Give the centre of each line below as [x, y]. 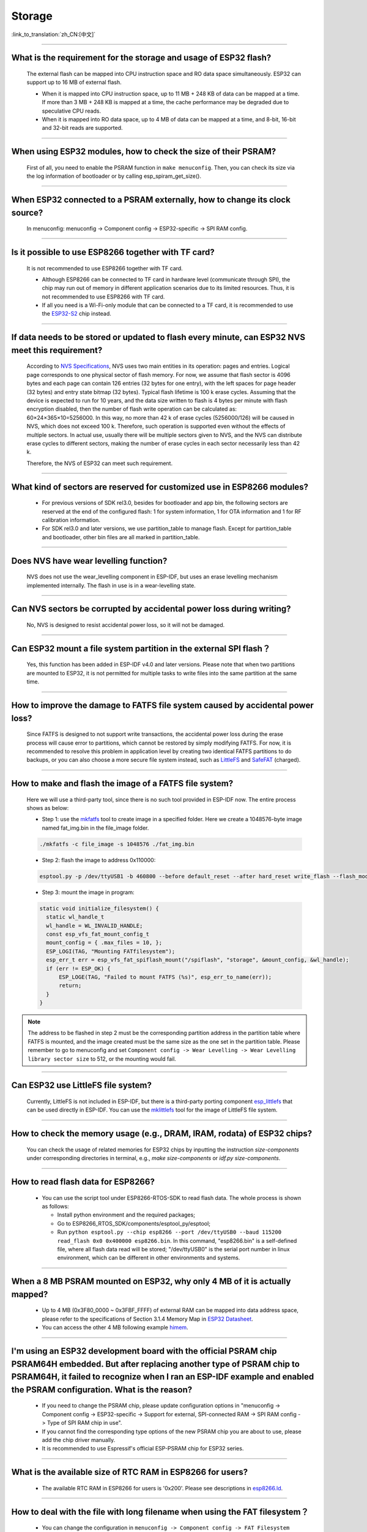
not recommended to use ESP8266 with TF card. [103, 297]
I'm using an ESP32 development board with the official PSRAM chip [144, 1351]
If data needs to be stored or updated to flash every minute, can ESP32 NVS [158, 337]
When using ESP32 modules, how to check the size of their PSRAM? [144, 152]
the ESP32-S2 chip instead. [76, 314]
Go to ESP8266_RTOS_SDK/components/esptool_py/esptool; [134, 1223]
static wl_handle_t [75, 917]
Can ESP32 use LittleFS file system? [82, 1086]
